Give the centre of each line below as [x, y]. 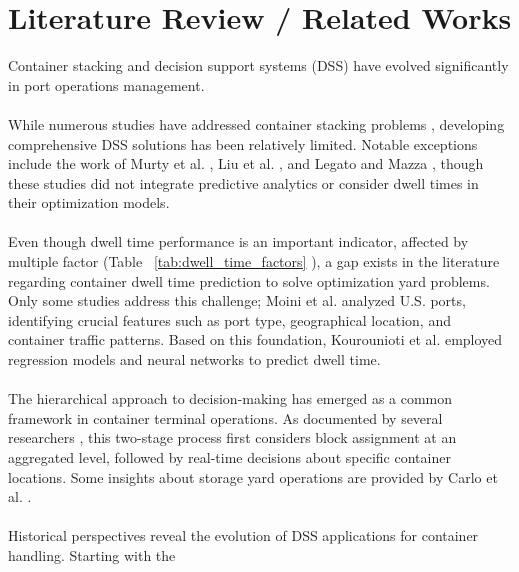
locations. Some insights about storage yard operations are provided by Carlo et [253, 476]
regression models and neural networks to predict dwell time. [194, 359]
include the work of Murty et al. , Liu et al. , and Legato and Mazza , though [246, 163]
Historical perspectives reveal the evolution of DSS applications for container [243, 535]
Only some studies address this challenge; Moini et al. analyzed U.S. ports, [237, 300]
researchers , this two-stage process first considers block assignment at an [232, 437]
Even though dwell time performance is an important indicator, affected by [238, 241]
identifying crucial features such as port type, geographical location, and [229, 319]
